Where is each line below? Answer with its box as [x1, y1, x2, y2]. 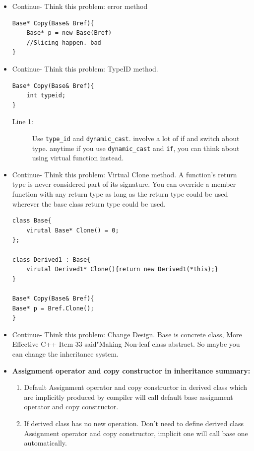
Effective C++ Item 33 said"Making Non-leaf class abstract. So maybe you [12, 339, 240, 349]
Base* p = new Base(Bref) [26, 29, 112, 37]
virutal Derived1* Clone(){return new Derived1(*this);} [26, 266, 219, 273]
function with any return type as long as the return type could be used [12, 189, 228, 199]
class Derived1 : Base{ [12, 256, 91, 263]
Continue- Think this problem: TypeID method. [12, 63, 158, 74]
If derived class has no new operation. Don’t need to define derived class [24, 418, 244, 428]
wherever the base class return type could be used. [12, 198, 166, 209]
